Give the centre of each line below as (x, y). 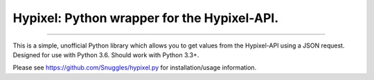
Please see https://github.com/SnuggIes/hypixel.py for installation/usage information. (135, 68)
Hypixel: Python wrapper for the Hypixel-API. (146, 18)
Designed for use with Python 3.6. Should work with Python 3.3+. (106, 54)
